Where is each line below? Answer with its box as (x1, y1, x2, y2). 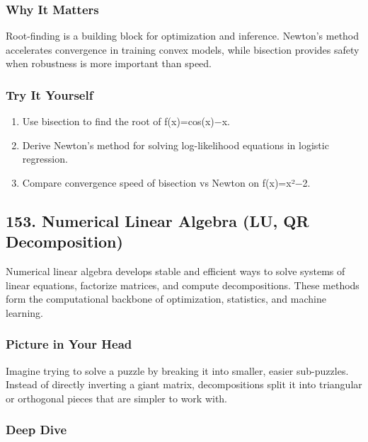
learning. (6, 305, 43, 320)
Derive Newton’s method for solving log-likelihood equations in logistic (22, 137, 329, 152)
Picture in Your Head (6, 335, 132, 353)
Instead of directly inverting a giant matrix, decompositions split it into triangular (6, 377, 362, 392)
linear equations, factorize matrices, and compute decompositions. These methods (6, 277, 360, 292)
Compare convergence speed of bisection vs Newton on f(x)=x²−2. (22, 175, 311, 190)
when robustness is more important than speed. (6, 56, 212, 71)
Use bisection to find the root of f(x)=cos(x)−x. (22, 114, 230, 129)
